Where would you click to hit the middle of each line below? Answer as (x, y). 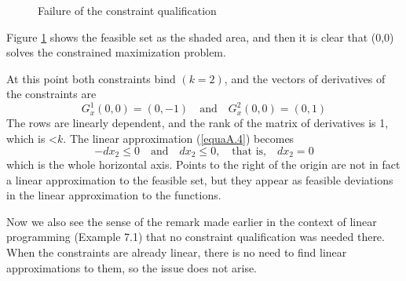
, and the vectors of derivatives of (305, 78)
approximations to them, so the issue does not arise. (132, 267)
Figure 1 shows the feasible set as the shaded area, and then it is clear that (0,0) (200, 36)
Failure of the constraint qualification (127, 10)
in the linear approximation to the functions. (114, 195)
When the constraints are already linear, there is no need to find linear (177, 252)
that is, (249, 151)
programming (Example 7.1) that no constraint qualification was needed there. (196, 237)
